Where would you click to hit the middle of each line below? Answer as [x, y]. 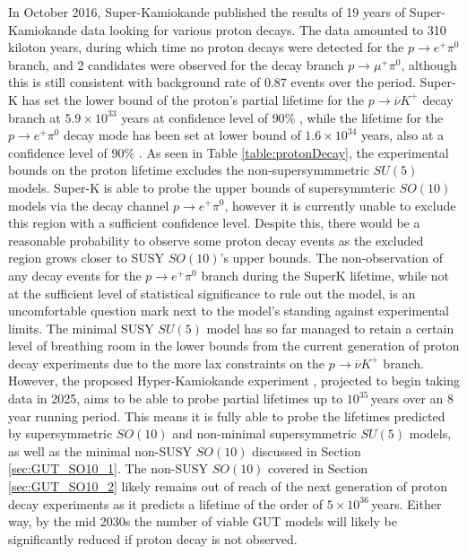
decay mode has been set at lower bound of [182, 135]
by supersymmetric [61, 433]
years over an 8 [412, 398]
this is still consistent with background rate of [134, 82]
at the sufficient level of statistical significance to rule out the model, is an [212, 293]
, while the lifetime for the [371, 117]
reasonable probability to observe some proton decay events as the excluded [216, 240]
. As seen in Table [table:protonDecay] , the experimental [294, 152]
